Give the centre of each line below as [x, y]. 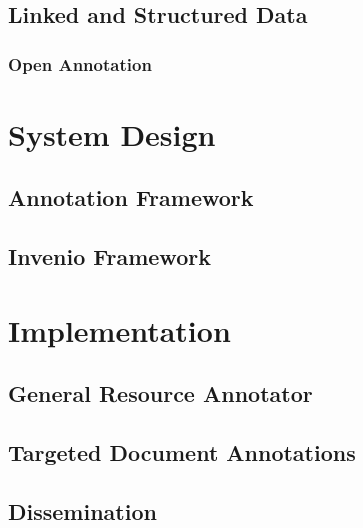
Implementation [119, 329]
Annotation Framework [131, 197]
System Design [112, 133]
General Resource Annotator [160, 393]
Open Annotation [80, 63]
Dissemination [82, 510]
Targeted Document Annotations [182, 452]
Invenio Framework [109, 256]
